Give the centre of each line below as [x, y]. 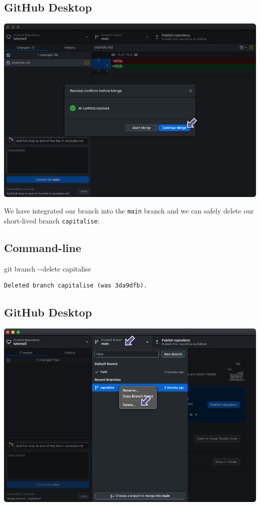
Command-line [43, 247]
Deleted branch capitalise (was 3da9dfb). [76, 286]
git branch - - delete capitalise [47, 268]
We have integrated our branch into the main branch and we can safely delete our [129, 211]
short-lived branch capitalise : [52, 220]
